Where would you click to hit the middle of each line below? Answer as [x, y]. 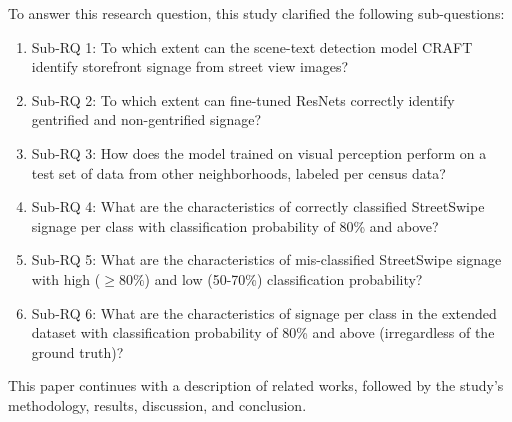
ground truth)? [77, 351]
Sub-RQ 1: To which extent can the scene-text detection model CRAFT [252, 46]
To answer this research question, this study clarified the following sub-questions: [256, 13]
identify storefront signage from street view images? [190, 66]
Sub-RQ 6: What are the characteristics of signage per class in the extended [264, 312]
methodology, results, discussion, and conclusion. [157, 404]
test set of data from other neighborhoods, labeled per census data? [238, 172]
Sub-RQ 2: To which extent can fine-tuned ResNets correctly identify [243, 99]
